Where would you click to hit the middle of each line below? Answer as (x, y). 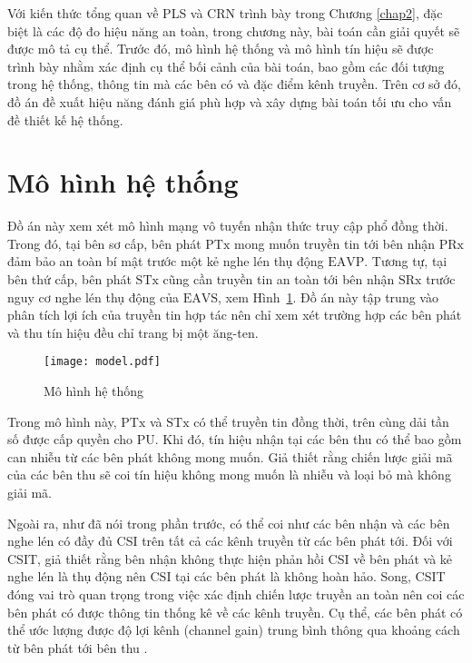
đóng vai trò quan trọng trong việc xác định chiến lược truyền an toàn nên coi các (236, 594)
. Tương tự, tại (406, 261)
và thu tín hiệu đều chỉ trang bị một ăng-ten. (133, 332)
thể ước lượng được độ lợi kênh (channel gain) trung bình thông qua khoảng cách (234, 630)
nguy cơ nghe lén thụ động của (93, 297)
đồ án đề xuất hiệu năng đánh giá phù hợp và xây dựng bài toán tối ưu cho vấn (230, 101)
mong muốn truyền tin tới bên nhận (334, 243)
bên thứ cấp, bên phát (69, 279)
